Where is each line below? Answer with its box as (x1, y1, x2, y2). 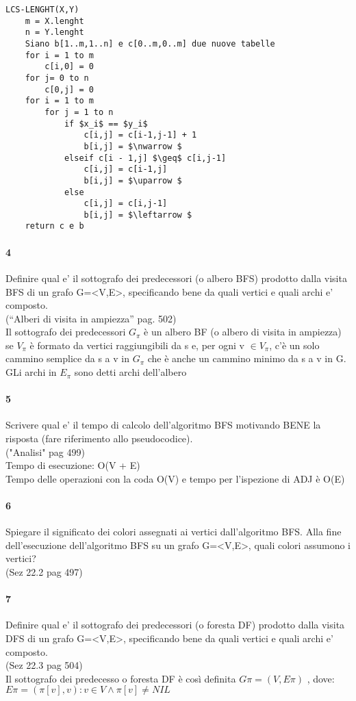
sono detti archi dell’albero (74, 365, 187, 379)
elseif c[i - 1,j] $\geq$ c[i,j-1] (64, 153, 227, 163)
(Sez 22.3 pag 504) (5, 658, 83, 672)
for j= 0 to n (25, 73, 89, 83)
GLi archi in (5, 365, 57, 379)
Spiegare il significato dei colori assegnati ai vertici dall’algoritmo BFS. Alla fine (5, 524, 342, 539)
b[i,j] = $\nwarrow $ (84, 141, 182, 151)
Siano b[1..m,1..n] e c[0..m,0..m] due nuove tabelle (25, 38, 275, 49)
